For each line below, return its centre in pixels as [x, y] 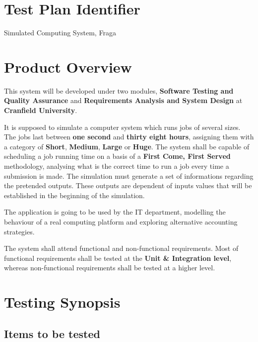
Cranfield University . [41, 110]
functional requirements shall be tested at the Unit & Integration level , [118, 258]
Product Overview [68, 66]
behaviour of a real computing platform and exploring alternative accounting [121, 221]
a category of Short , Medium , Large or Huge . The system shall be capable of [127, 146]
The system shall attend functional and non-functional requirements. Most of [121, 248]
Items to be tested [52, 333]
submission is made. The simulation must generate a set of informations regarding [129, 175]
